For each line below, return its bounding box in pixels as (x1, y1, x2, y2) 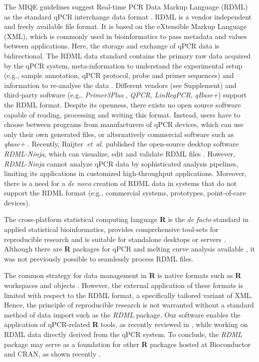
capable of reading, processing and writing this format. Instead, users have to (4, 109, 241, 119)
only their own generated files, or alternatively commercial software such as (4, 128, 234, 139)
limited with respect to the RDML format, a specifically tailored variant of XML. (4, 289, 253, 300)
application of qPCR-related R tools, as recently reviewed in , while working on (4, 319, 248, 329)
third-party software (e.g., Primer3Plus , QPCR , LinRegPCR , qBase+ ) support (4, 89, 247, 100)
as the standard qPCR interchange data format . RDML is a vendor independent (4, 11, 252, 21)
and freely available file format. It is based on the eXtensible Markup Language (4, 21, 247, 31)
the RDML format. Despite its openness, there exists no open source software (4, 99, 241, 109)
